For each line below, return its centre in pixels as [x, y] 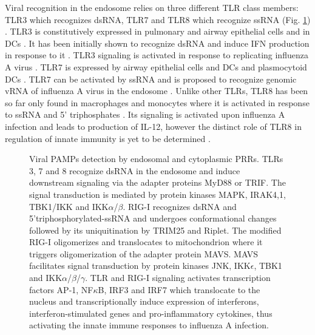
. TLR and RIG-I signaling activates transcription [178, 278]
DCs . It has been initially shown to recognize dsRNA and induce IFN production [157, 43]
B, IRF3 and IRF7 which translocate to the [179, 289]
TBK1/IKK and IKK [69, 206]
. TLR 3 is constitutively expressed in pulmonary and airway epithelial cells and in [157, 31]
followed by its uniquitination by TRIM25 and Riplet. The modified [155, 230]
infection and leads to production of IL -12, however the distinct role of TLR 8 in [153, 126]
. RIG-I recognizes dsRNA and [180, 206]
